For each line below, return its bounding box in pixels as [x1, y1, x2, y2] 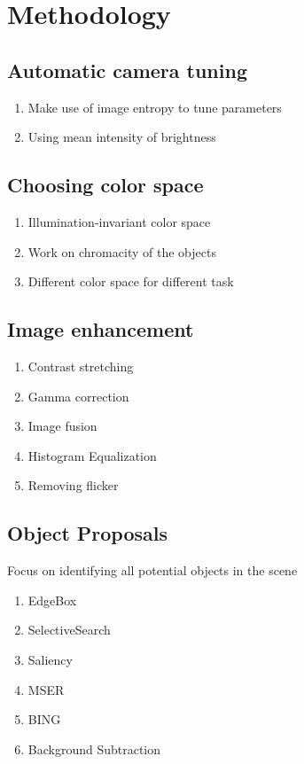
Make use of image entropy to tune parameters [27, 97, 282, 116]
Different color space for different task [27, 272, 234, 291]
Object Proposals [7, 519, 168, 547]
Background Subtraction [27, 739, 161, 758]
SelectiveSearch [27, 620, 111, 639]
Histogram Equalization [27, 446, 157, 464]
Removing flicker [27, 476, 119, 495]
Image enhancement [7, 316, 194, 343]
